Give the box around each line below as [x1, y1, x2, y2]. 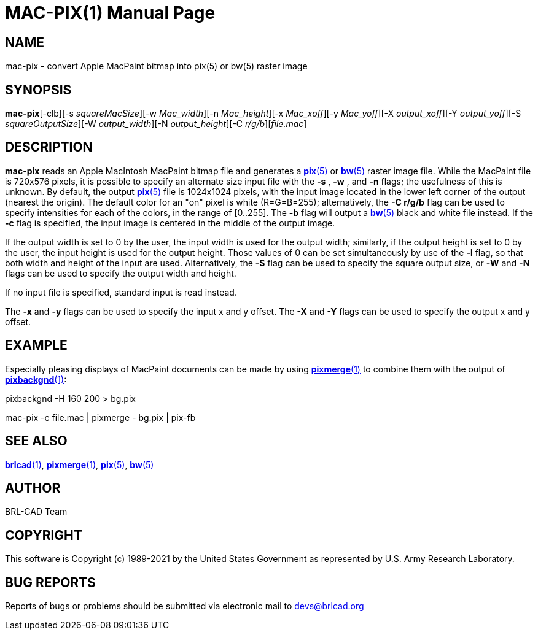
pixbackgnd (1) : [5, 374, 67, 385]
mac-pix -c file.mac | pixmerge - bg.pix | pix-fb [5, 412, 196, 423]
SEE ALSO [5, 433, 68, 449]
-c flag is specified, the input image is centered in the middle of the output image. [5, 217, 335, 228]
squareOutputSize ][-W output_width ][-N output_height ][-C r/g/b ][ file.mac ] [5, 118, 307, 129]
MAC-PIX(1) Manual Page [5, 2, 216, 23]
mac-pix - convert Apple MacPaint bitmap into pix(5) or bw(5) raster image [5, 61, 308, 72]
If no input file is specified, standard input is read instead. [5, 287, 237, 298]
